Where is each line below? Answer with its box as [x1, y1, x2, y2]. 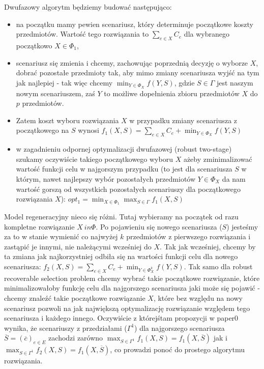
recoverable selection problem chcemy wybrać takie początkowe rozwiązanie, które [4, 272, 260, 283]
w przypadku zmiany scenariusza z [129, 115, 238, 125]
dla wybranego [184, 29, 229, 39]
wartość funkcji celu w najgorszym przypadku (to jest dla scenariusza [16, 163, 232, 174]
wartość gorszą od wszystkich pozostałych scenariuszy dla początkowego [16, 183, 241, 194]
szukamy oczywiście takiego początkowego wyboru [16, 153, 173, 164]
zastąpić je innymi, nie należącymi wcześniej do [4, 241, 152, 251]
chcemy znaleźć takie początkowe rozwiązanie [4, 292, 145, 303]
